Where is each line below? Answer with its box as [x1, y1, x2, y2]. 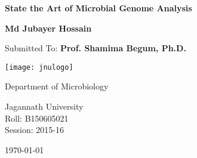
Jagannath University [5, 100, 84, 113]
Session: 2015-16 [5, 123, 64, 136]
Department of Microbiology [5, 80, 109, 92]
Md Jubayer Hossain [5, 21, 92, 34]
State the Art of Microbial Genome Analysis [5, 2, 192, 14]
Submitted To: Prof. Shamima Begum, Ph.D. [5, 42, 186, 54]
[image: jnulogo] [5, 63, 73, 72]
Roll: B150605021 [5, 111, 69, 124]
